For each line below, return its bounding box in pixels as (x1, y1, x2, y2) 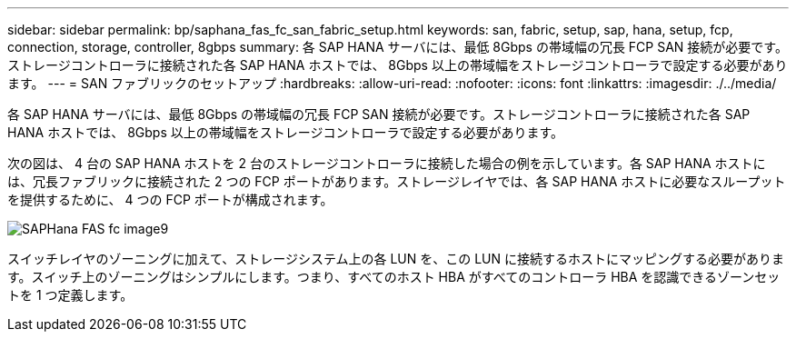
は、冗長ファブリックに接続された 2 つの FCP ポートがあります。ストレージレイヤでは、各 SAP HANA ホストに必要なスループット (7, 174, 786, 189)
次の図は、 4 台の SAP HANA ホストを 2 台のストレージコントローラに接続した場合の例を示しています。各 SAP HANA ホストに (7, 155, 766, 171)
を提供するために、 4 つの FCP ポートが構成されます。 (7, 192, 333, 207)
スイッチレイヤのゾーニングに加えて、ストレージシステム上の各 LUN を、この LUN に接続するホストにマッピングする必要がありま (7, 251, 784, 266)
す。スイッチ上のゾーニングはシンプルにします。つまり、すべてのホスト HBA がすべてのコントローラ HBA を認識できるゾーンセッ (7, 269, 781, 284)
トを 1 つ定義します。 (7, 287, 134, 303)
